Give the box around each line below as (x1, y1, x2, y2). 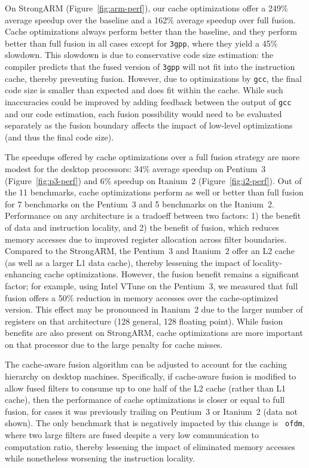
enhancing (5, 268, 42, 280)
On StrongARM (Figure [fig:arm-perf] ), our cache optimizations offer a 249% (5, 2, 288, 14)
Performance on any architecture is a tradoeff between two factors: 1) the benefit (5, 209, 301, 222)
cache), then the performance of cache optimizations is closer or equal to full (5, 393, 285, 406)
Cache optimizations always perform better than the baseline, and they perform (5, 25, 297, 38)
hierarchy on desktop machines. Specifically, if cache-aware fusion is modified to (5, 370, 296, 383)
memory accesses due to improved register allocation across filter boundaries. (5, 233, 287, 245)
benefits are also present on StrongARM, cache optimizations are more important (5, 326, 303, 339)
